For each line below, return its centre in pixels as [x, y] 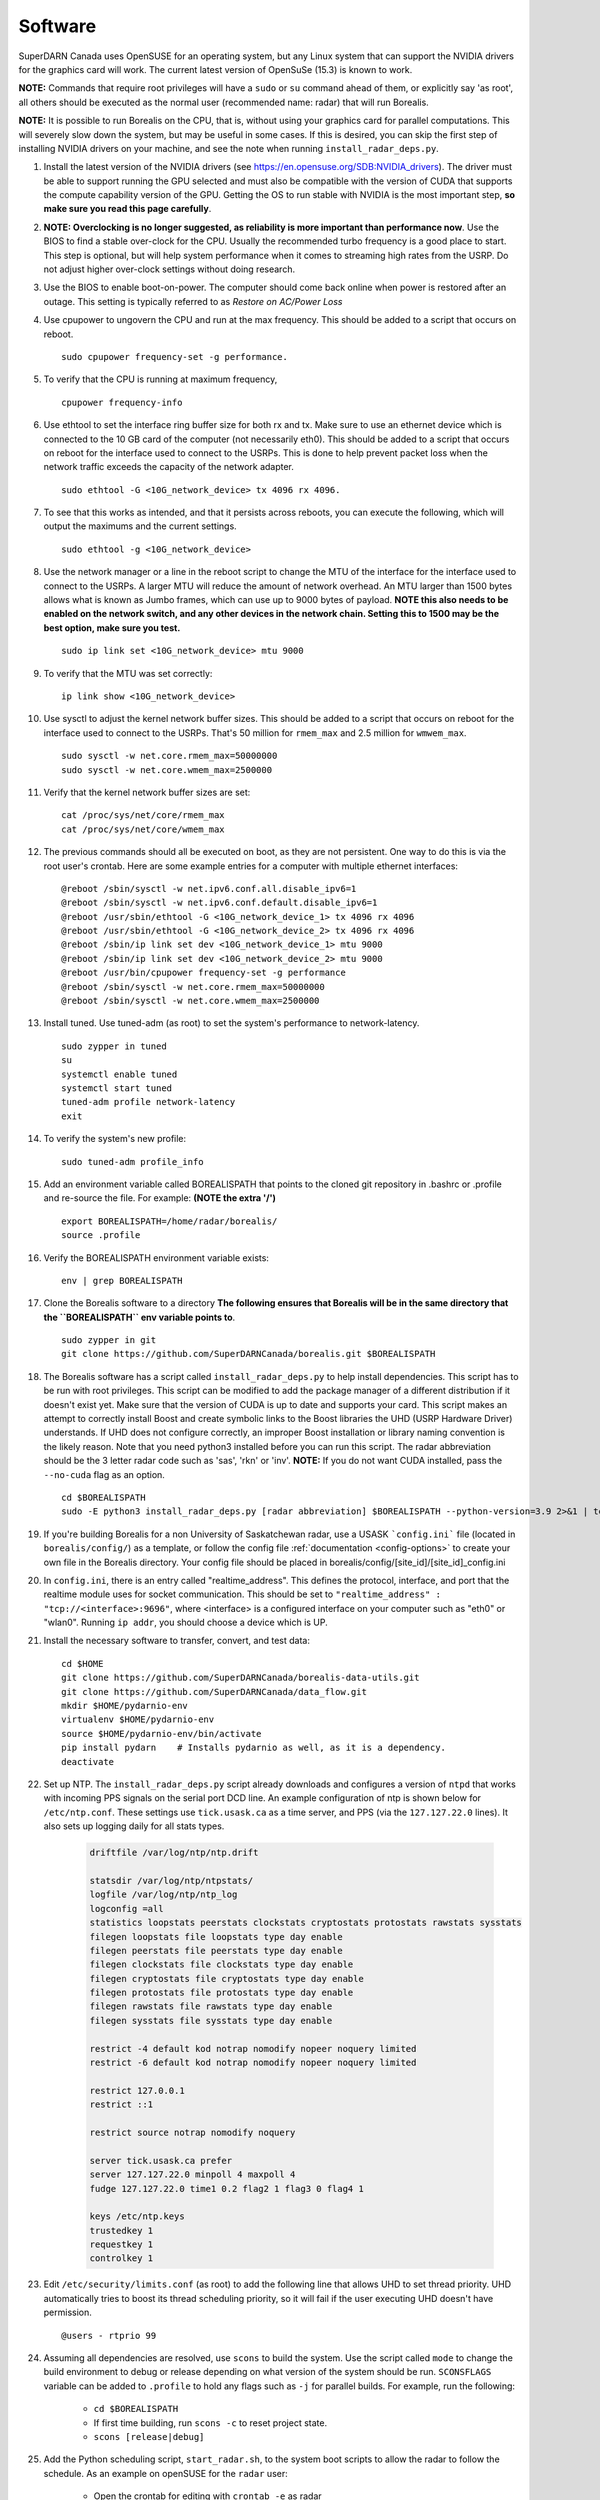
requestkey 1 [121, 2244]
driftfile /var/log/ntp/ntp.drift [174, 1853]
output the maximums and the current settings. [140, 526]
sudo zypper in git [109, 1340]
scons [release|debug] [149, 2436]
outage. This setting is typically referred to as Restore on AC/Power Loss [193, 301]
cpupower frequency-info [122, 402]
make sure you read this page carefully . [127, 209]
